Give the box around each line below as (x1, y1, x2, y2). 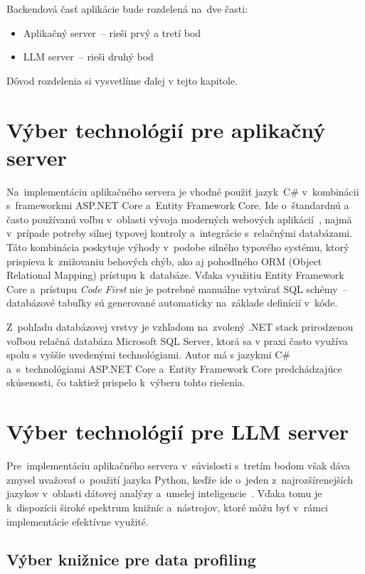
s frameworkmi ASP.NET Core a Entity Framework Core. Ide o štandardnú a (6, 198, 349, 213)
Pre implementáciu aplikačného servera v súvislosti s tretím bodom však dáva (6, 458, 351, 473)
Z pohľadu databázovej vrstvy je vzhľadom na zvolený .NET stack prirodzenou (6, 319, 354, 334)
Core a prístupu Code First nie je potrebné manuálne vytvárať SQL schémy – (6, 281, 348, 296)
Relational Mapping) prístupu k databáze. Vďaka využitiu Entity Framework (6, 267, 344, 282)
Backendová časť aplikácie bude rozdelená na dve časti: (6, 1, 248, 16)
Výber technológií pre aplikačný (6, 115, 326, 144)
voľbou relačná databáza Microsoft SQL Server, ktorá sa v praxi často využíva (6, 333, 348, 348)
